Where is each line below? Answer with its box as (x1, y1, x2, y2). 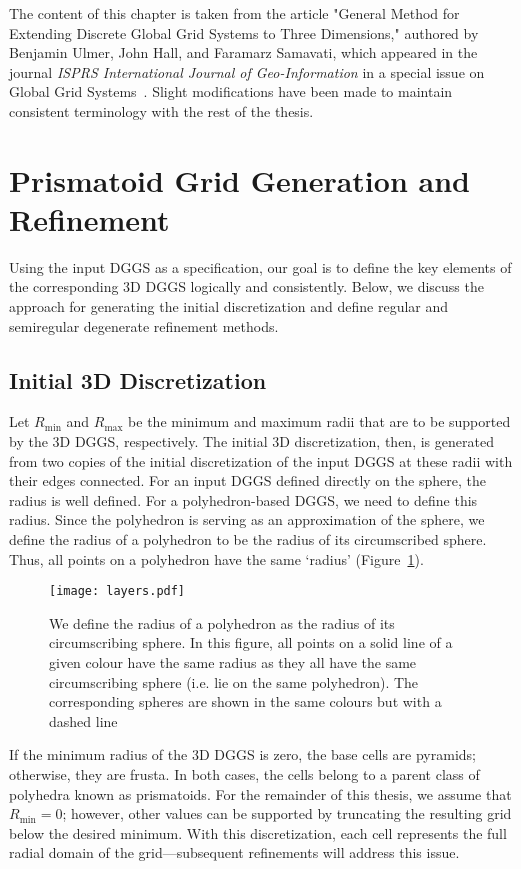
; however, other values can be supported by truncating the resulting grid (62, 803, 512, 824)
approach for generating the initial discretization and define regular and (9, 296, 449, 317)
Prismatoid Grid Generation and (9, 159, 470, 200)
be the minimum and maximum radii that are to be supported (128, 411, 511, 432)
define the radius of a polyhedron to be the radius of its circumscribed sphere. (9, 529, 487, 550)
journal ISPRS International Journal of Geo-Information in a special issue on (9, 61, 485, 82)
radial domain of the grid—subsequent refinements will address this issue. (9, 842, 460, 863)
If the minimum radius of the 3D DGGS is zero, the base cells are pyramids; (9, 744, 476, 765)
